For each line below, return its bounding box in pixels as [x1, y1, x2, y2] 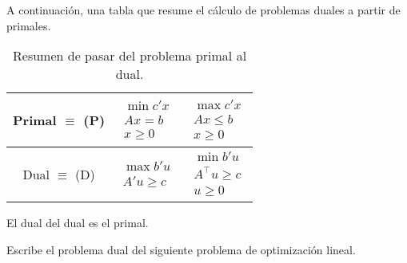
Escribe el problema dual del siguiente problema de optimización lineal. [6, 241, 356, 258]
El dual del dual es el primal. [6, 214, 149, 231]
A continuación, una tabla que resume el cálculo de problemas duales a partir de [6, 2, 401, 18]
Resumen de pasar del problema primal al [13, 46, 247, 65]
